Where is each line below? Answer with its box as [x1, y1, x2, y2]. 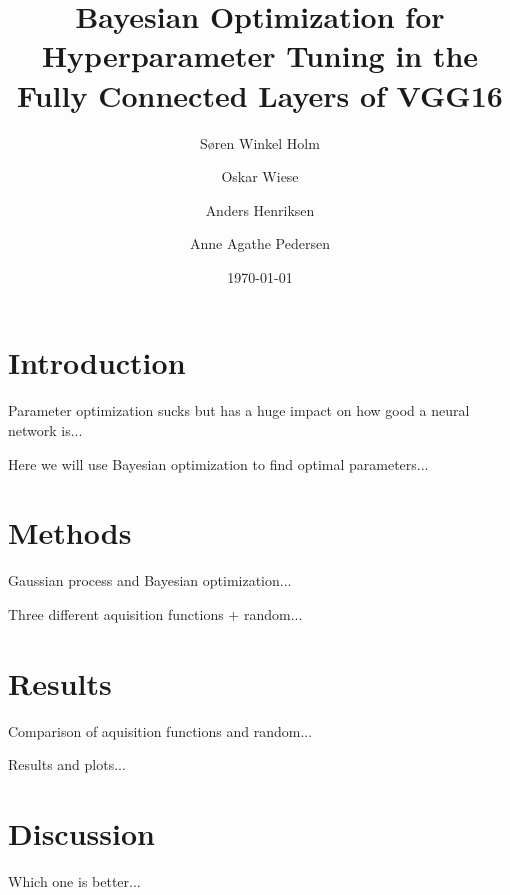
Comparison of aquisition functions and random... [8, 720, 313, 741]
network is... [8, 420, 83, 440]
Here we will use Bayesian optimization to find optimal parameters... [8, 453, 429, 474]
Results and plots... [8, 754, 126, 775]
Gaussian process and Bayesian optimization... [8, 570, 292, 591]
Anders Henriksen [205, 199, 315, 220]
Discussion [8, 813, 155, 853]
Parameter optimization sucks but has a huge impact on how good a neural [8, 400, 470, 421]
